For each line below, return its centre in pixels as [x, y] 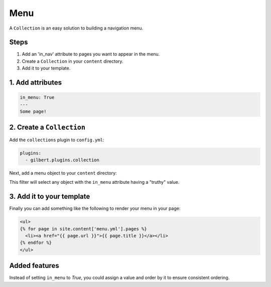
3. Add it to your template [50, 197]
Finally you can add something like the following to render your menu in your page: [95, 208]
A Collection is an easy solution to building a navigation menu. [76, 28]
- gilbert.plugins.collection [62, 160]
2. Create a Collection [47, 127]
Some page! [33, 112]
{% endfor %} [36, 243]
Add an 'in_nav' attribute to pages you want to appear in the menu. [91, 54]
